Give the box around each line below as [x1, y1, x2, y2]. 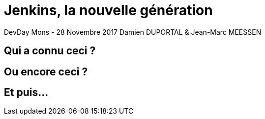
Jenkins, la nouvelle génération [4, 2, 213, 19]
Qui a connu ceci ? [4, 45, 96, 57]
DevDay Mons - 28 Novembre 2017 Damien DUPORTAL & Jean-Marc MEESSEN [4, 27, 262, 36]
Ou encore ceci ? [4, 65, 88, 78]
